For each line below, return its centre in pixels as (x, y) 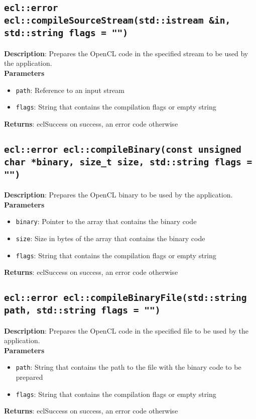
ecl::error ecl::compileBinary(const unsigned (123, 149)
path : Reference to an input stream (70, 90)
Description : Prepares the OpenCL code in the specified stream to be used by (126, 53)
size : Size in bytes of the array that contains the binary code (110, 238)
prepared (29, 377)
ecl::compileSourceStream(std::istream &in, (117, 21)
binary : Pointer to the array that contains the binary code (106, 221)
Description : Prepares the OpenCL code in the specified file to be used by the (126, 330)
